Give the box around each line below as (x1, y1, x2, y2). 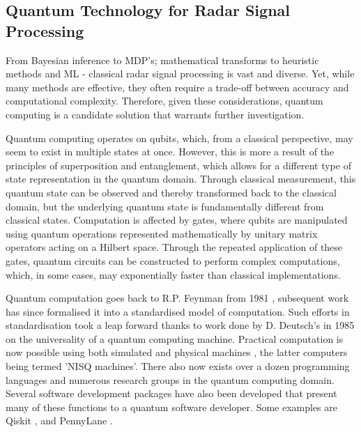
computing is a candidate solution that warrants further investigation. (6, 107, 305, 121)
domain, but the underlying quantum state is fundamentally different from (6, 199, 324, 213)
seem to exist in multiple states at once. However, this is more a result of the (6, 144, 335, 159)
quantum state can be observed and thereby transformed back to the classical (6, 185, 337, 199)
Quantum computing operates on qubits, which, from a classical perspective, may (6, 130, 353, 145)
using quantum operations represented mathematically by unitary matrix (6, 226, 318, 240)
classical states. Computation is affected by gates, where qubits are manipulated (6, 213, 348, 227)
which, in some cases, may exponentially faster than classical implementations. (6, 267, 341, 281)
